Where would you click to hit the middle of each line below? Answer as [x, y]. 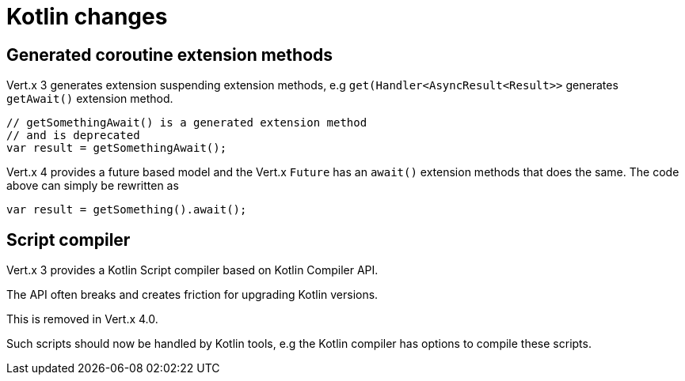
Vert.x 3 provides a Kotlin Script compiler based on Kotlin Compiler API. [192, 270]
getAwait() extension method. [90, 99]
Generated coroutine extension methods [170, 55]
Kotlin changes [87, 17]
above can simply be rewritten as [93, 186]
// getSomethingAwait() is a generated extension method [187, 123]
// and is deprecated [73, 136]
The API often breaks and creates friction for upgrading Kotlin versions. [192, 295]
